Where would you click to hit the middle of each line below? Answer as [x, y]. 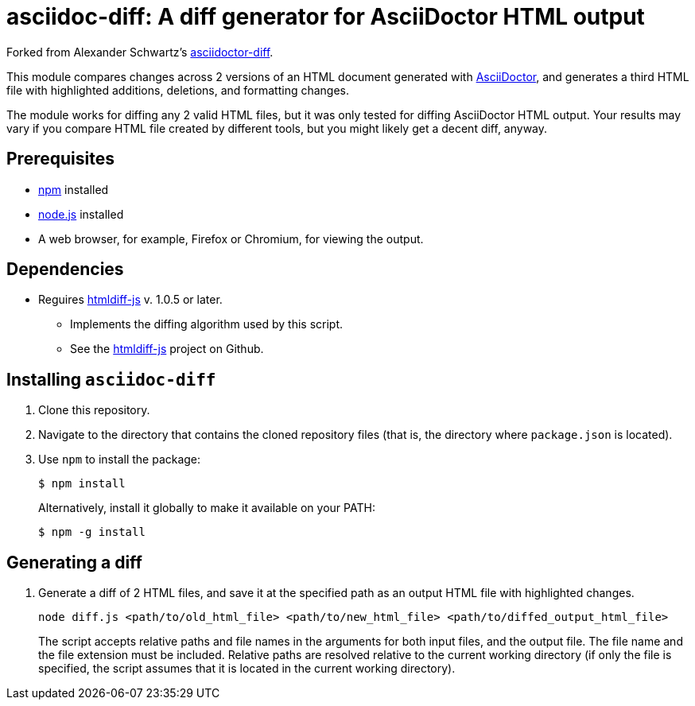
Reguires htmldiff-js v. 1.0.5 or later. [130, 300]
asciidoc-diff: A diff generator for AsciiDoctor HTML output [326, 17]
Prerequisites [60, 159]
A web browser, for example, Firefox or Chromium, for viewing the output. [231, 239]
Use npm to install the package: [120, 460]
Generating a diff [74, 562]
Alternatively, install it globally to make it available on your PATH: [207, 508]
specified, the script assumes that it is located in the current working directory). [247, 669]
